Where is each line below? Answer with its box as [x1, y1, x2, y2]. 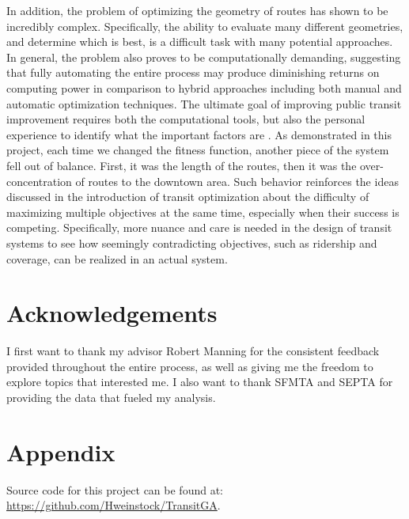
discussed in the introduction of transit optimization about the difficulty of [6, 188, 369, 205]
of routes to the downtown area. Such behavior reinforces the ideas [75, 172, 399, 189]
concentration [6, 172, 72, 189]
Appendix [6, 435, 116, 468]
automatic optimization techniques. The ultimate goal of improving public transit [6, 95, 402, 112]
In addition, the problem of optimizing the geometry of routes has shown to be [6, 2, 388, 18]
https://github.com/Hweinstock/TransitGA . [6, 497, 221, 513]
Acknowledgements [6, 297, 218, 329]
